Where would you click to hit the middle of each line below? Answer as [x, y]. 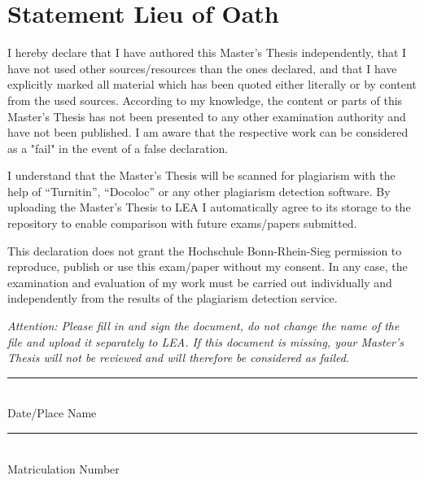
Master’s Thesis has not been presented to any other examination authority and [207, 116]
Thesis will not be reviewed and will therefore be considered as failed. [179, 358]
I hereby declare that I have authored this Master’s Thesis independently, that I [207, 52]
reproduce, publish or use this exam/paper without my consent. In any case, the [208, 266]
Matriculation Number [63, 468]
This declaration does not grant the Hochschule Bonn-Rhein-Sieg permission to [205, 250]
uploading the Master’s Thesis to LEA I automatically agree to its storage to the [209, 207]
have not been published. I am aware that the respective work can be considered [208, 132]
